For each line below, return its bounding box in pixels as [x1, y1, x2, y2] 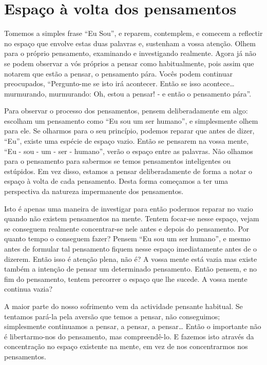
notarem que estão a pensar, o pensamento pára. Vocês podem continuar [4, 68, 233, 79]
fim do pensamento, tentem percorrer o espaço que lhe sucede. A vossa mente [4, 273, 247, 284]
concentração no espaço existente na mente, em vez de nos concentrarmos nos [4, 341, 248, 352]
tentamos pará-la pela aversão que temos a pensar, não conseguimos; [4, 311, 220, 321]
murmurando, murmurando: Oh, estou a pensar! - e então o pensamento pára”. [4, 88, 252, 99]
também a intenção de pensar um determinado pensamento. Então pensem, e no [4, 263, 257, 274]
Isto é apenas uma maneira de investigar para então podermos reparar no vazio [4, 203, 253, 214]
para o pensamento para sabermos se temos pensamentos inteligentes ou [4, 156, 231, 166]
